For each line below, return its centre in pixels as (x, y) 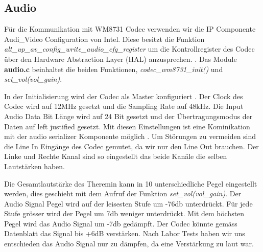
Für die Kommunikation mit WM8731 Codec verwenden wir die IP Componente (130, 29)
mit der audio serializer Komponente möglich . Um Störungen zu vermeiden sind (130, 136)
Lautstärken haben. (34, 166)
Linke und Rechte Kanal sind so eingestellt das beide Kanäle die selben (116, 156)
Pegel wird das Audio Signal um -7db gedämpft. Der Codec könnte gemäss (121, 223)
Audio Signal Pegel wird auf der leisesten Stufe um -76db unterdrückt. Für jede (128, 203)
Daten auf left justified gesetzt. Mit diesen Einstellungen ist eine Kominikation (127, 126)
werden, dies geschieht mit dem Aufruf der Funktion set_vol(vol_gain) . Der (123, 193)
